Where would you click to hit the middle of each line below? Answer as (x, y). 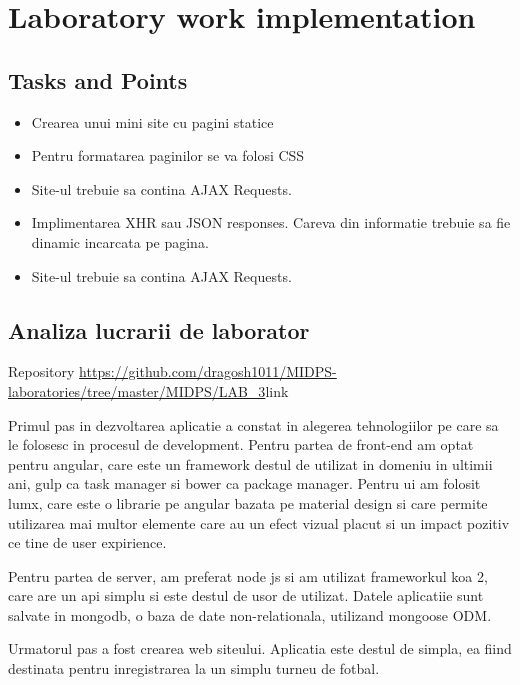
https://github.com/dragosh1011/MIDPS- (208, 371)
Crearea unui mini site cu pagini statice (152, 121)
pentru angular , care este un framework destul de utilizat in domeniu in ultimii (250, 463)
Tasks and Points (98, 79)
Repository (41, 371)
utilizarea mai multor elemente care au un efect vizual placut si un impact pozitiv (259, 522)
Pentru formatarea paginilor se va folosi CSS (168, 155)
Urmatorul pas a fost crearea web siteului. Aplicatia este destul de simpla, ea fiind (260, 648)
